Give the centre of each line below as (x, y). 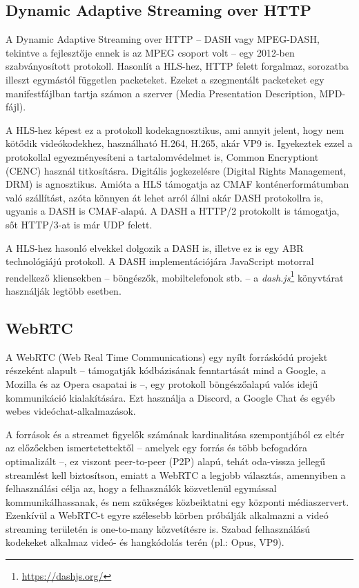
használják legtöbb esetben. (64, 290)
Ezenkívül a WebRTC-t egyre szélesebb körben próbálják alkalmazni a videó (167, 515)
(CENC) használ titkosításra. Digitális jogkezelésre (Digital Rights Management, (176, 170)
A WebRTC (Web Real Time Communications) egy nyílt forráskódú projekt (167, 356)
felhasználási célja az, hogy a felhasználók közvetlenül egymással (141, 488)
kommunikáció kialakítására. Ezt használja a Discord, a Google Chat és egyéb (171, 397)
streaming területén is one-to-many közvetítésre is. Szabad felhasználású (158, 528)
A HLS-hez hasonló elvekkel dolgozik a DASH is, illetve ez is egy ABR (155, 247)
